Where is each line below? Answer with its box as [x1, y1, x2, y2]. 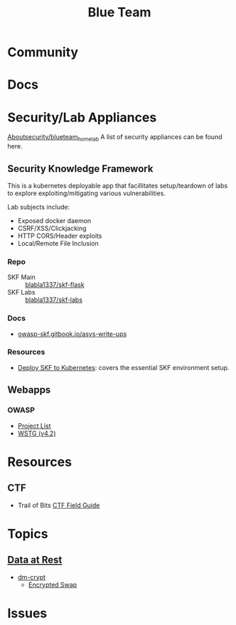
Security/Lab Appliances [7, 109, 157, 125]
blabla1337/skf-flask [25, 281, 85, 289]
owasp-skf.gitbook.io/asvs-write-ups [17, 330, 127, 338]
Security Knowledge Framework [7, 163, 154, 175]
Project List [17, 421, 51, 430]
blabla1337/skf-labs [25, 295, 83, 304]
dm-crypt [17, 572, 46, 581]
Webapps [7, 384, 51, 396]
